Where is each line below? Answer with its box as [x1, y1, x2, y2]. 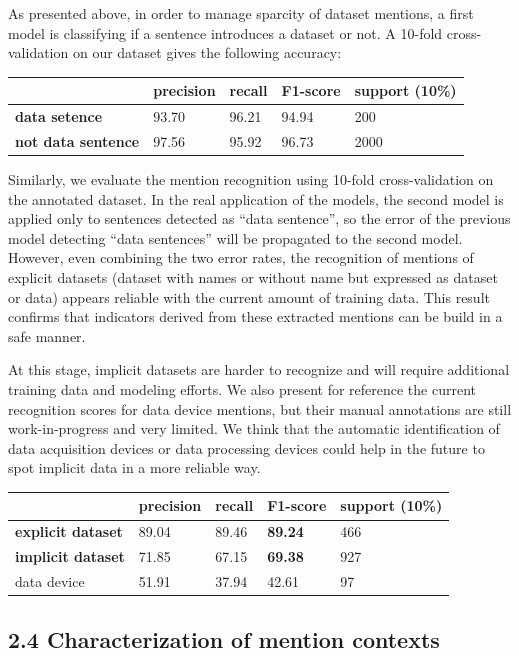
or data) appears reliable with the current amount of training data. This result [8, 286, 490, 307]
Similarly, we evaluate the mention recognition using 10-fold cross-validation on [8, 169, 494, 190]
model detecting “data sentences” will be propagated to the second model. [8, 227, 463, 248]
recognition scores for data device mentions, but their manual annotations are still [8, 398, 512, 419]
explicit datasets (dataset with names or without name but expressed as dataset [8, 267, 498, 288]
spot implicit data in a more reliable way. [8, 457, 261, 478]
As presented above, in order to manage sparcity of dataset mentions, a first [8, 3, 474, 23]
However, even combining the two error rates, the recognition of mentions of [8, 247, 474, 268]
